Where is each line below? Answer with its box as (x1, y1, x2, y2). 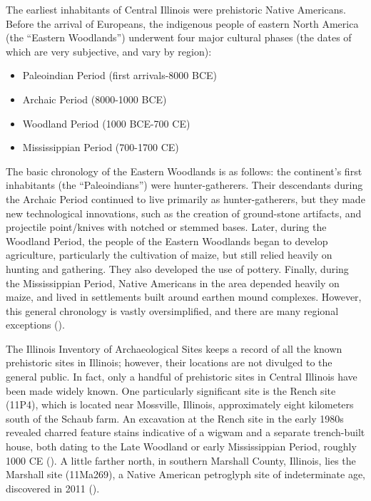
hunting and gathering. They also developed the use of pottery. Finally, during (6, 261, 349, 276)
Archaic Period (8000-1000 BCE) (22, 91, 167, 106)
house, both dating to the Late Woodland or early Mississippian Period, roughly (6, 439, 357, 454)
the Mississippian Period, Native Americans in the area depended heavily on (6, 275, 340, 290)
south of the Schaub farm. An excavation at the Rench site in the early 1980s (6, 410, 344, 425)
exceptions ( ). (6, 317, 65, 332)
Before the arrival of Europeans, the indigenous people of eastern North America (6, 16, 359, 31)
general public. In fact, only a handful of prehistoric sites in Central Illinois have (6, 369, 357, 384)
